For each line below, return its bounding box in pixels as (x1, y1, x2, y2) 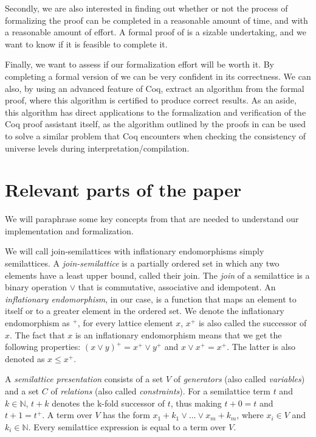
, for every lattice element (77, 316, 173, 329)
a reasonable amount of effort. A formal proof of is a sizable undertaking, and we (5, 26, 306, 38)
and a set (5, 384, 39, 397)
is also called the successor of (198, 316, 307, 329)
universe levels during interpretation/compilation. (5, 141, 190, 154)
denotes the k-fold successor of (52, 396, 165, 409)
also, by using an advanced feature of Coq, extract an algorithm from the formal (5, 82, 304, 94)
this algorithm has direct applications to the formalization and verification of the (5, 105, 306, 118)
